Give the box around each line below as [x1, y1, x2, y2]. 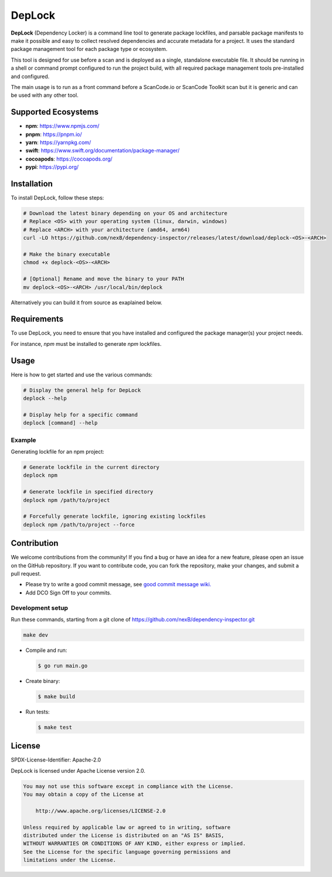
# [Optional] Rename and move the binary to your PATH [23, 276, 184, 283]
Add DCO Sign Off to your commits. [25, 589, 111, 596]
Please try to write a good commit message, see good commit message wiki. [25, 581, 211, 588]
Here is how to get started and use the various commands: [11, 371, 153, 378]
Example [11, 436, 36, 444]
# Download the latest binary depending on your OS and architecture [23, 210, 228, 217]
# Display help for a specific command [23, 411, 138, 418]
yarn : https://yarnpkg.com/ [25, 138, 92, 146]
